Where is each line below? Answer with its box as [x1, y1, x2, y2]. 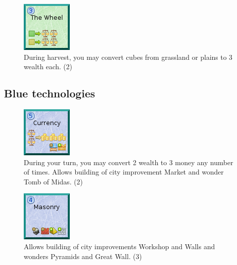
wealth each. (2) [24, 61, 72, 72]
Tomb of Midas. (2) [24, 176, 83, 186]
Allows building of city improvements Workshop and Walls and [24, 241, 215, 251]
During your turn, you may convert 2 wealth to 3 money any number [24, 157, 234, 167]
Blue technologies [4, 86, 95, 101]
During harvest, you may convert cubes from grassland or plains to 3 [24, 51, 233, 62]
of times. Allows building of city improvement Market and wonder [24, 167, 224, 177]
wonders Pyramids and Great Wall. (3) [24, 251, 142, 261]
